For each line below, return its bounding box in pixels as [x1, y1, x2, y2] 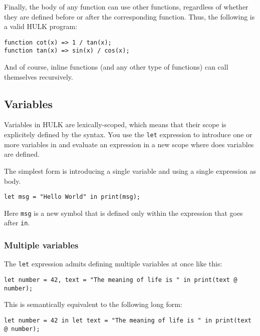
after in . [4, 217, 30, 228]
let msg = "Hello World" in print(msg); [4, 193, 141, 201]
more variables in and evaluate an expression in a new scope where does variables [4, 139, 254, 149]
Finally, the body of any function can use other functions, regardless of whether [4, 2, 248, 12]
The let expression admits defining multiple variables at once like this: [4, 258, 222, 269]
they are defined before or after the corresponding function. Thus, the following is [4, 11, 255, 22]
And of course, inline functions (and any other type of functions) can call [4, 62, 228, 72]
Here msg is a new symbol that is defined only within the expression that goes [4, 207, 243, 218]
